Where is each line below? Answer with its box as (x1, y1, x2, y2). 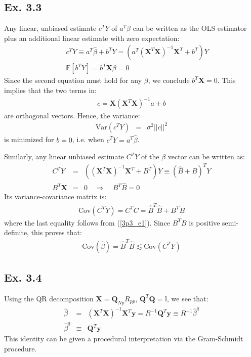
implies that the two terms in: (4, 85, 97, 96)
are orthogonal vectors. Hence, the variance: (4, 110, 140, 121)
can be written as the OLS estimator (133, 23, 247, 33)
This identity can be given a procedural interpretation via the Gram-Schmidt (4, 333, 243, 344)
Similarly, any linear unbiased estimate (4, 151, 124, 162)
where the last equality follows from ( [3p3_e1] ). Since (4, 217, 171, 228)
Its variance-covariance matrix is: (4, 191, 107, 202)
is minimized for (4, 134, 54, 145)
